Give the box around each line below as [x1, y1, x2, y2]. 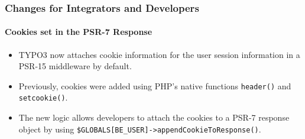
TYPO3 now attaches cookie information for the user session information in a [18, 48, 300, 60]
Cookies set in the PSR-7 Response [5, 25, 152, 38]
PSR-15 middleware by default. [18, 60, 132, 72]
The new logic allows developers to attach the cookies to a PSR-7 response [18, 111, 290, 124]
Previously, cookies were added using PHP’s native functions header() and [18, 79, 291, 92]
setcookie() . [18, 91, 68, 104]
